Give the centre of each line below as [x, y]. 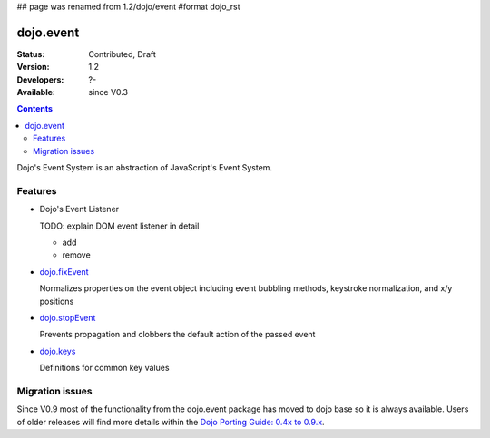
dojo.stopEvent [68, 317]
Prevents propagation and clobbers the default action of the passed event [177, 335]
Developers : [40, 79]
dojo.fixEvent [64, 271]
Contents [35, 109]
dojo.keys [58, 351]
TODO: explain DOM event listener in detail [119, 226]
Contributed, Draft [122, 54]
